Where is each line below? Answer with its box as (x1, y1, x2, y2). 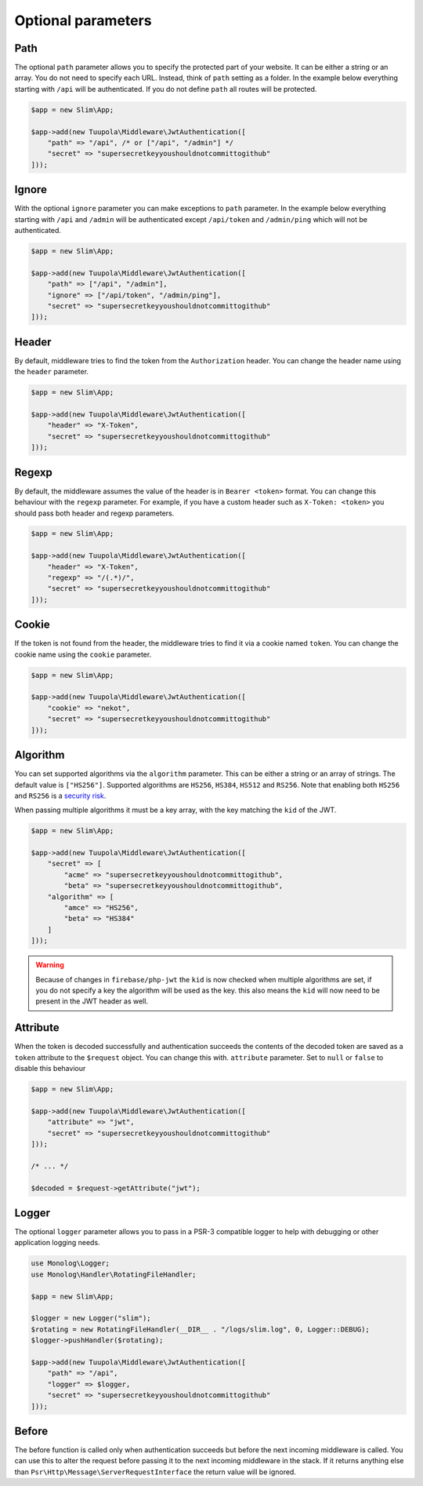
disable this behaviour (14, 1064, 86, 1073)
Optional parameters (14, 12, 152, 29)
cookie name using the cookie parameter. (14, 650, 152, 659)
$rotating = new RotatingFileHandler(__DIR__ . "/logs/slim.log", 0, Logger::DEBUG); (31, 1324, 370, 1334)
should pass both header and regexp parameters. (14, 508, 175, 518)
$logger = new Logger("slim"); (31, 1314, 152, 1323)
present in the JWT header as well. (35, 996, 149, 1006)
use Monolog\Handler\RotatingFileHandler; (31, 1269, 197, 1279)
